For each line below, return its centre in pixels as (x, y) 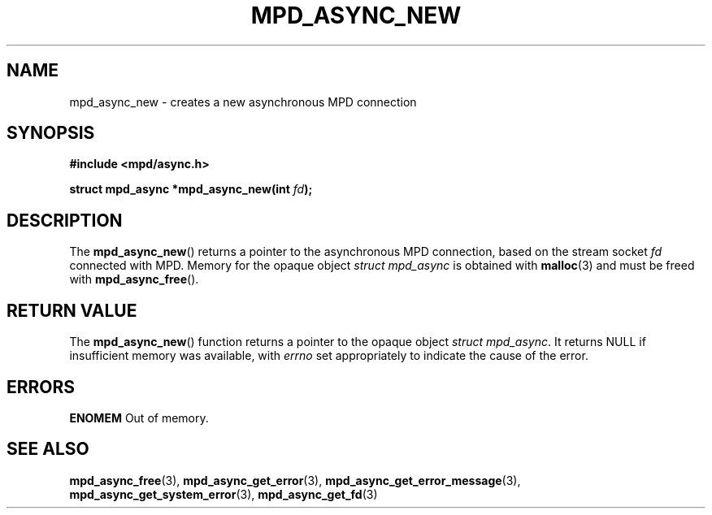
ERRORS (41, 387)
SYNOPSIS (51, 133)
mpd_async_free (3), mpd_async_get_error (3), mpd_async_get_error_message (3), (295, 480)
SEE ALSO (48, 449)
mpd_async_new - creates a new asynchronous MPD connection (243, 102)
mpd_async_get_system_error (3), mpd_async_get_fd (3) (224, 494)
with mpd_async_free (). (134, 279)
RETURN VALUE (72, 310)
